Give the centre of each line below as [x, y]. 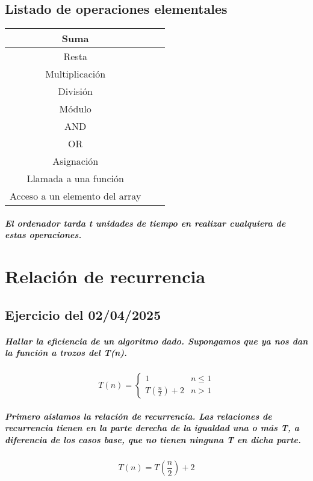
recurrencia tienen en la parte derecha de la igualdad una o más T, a [152, 428]
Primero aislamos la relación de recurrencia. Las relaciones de [138, 416]
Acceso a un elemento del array [76, 196]
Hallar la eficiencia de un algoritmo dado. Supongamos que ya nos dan [156, 341]
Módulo [75, 109]
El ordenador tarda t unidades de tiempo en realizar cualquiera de [145, 223]
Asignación [76, 161]
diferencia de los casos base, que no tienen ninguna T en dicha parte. [153, 440]
